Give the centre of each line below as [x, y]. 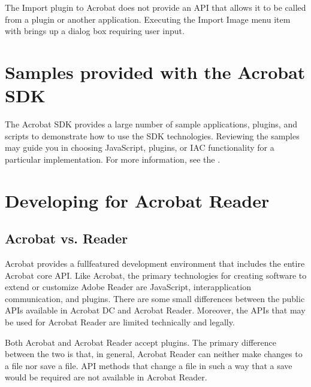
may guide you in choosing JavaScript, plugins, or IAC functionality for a [140, 147]
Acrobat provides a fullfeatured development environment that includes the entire [155, 263]
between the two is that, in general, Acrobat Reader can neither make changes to [154, 354]
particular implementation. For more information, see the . [113, 159]
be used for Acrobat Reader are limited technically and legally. [120, 322]
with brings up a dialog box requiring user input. [95, 31]
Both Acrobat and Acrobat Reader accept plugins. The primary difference [141, 342]
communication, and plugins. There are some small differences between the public [155, 298]
